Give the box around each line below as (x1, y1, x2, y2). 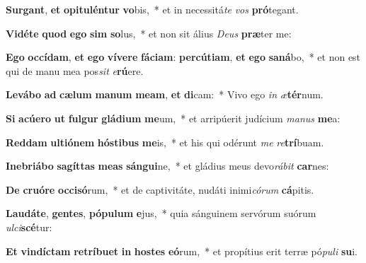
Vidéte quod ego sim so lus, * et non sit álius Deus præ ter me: (6, 25, 292, 40)
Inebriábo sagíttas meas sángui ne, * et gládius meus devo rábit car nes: (6, 158, 329, 173)
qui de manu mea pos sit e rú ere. (6, 63, 144, 78)
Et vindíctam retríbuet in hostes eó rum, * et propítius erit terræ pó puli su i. (6, 243, 358, 258)
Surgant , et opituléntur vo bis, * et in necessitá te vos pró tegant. (6, 2, 299, 16)
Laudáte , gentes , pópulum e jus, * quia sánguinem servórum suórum (6, 206, 316, 221)
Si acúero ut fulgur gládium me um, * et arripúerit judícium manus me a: (6, 110, 341, 125)
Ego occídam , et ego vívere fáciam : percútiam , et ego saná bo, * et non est (6, 49, 361, 64)
